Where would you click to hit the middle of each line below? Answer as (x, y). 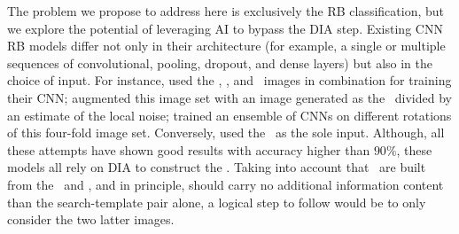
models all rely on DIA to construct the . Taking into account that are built (217, 167)
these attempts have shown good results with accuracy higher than (189, 149)
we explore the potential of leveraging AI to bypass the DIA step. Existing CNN (225, 28)
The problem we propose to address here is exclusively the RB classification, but (226, 11)
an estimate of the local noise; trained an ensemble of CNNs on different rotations (229, 115)
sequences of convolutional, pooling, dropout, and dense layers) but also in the (220, 62)
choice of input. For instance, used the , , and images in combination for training (229, 80)
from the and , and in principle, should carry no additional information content (226, 184)
